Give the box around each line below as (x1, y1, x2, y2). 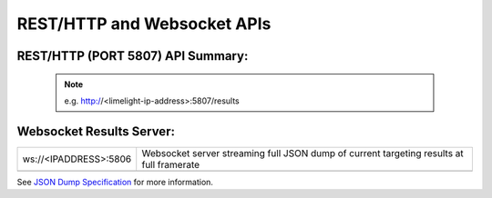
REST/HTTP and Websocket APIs (16, 14, 272, 34)
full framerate (141, 158, 200, 171)
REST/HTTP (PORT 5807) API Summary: (16, 48, 249, 64)
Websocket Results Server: (16, 124, 175, 139)
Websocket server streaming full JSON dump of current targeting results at (141, 146, 464, 159)
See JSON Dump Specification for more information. (16, 176, 214, 187)
